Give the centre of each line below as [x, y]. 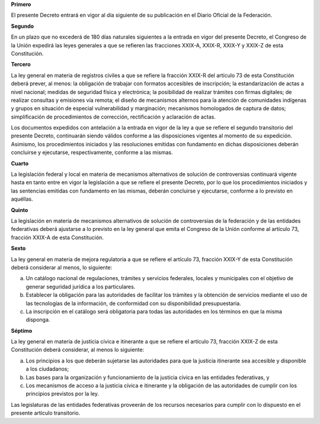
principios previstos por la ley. [62, 394]
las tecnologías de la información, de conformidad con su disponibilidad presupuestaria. [133, 303]
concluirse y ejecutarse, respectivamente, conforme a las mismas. [92, 152]
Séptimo [22, 330]
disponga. [38, 320]
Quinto [20, 210]
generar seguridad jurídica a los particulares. [81, 287]
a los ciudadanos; [47, 369]
